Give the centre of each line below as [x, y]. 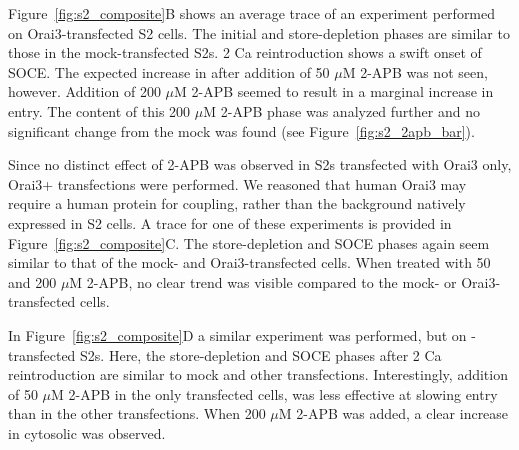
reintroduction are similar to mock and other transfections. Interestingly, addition [258, 374]
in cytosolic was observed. [87, 432]
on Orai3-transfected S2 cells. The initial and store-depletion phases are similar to [259, 32]
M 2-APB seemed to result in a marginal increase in [334, 91]
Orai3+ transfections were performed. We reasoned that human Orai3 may [237, 183]
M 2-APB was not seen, [415, 71]
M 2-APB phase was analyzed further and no [341, 110]
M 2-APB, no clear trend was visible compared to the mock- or [263, 281]
